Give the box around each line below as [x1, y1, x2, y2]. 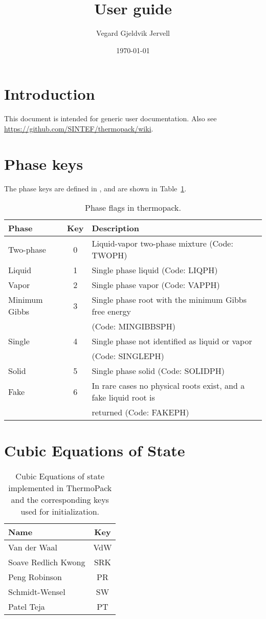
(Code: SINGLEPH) [92, 350, 164, 362]
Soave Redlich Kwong [8, 556, 85, 568]
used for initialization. [20, 505, 99, 518]
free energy [92, 305, 131, 318]
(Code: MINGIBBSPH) [92, 320, 175, 333]
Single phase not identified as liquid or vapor [92, 335, 252, 347]
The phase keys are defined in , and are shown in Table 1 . [4, 183, 187, 193]
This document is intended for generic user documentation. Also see [4, 113, 217, 124]
